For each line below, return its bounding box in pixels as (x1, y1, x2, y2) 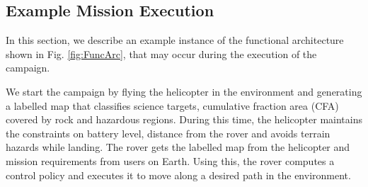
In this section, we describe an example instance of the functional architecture (6, 33, 344, 47)
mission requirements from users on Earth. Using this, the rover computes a (6, 153, 335, 168)
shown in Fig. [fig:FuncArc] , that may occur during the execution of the (6, 46, 317, 61)
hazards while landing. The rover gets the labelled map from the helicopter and (6, 140, 350, 154)
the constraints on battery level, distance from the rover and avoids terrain (6, 125, 330, 140)
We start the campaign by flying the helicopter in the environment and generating (6, 84, 362, 98)
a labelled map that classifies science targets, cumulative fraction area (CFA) (6, 98, 339, 113)
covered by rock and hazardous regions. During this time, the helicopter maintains (6, 112, 362, 127)
